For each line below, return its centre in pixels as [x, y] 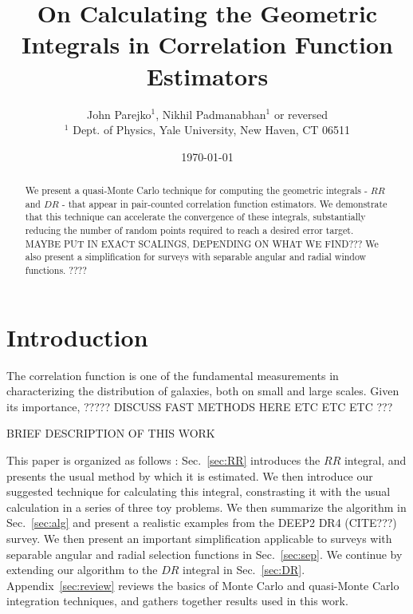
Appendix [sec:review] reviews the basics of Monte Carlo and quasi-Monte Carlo [203, 585]
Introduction [77, 337]
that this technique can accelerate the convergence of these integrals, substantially [195, 217]
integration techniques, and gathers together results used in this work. [177, 601]
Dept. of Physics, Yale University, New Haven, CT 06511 [212, 130]
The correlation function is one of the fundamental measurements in [173, 375]
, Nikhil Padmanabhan [211, 114]
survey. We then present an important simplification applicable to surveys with [199, 538]
